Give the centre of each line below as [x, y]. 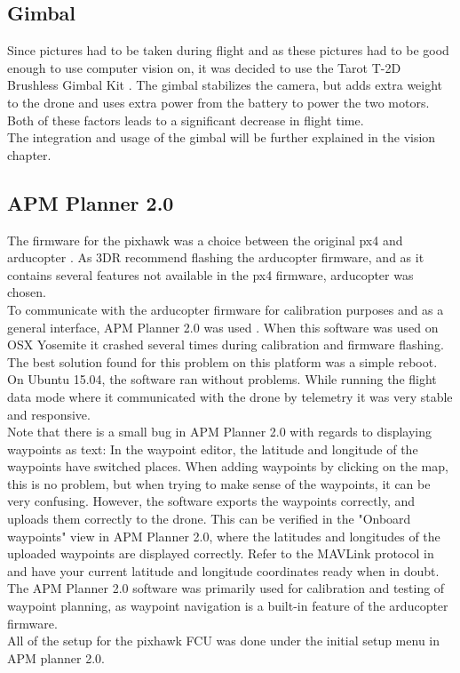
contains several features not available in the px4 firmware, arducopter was [210, 274]
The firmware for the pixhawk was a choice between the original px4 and [205, 240]
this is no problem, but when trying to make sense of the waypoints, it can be [219, 483]
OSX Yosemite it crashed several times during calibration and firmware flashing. [226, 345]
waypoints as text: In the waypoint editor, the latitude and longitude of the [213, 449]
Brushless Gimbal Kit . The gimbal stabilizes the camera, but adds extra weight [225, 85]
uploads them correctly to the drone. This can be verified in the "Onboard [209, 519]
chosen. [27, 292]
